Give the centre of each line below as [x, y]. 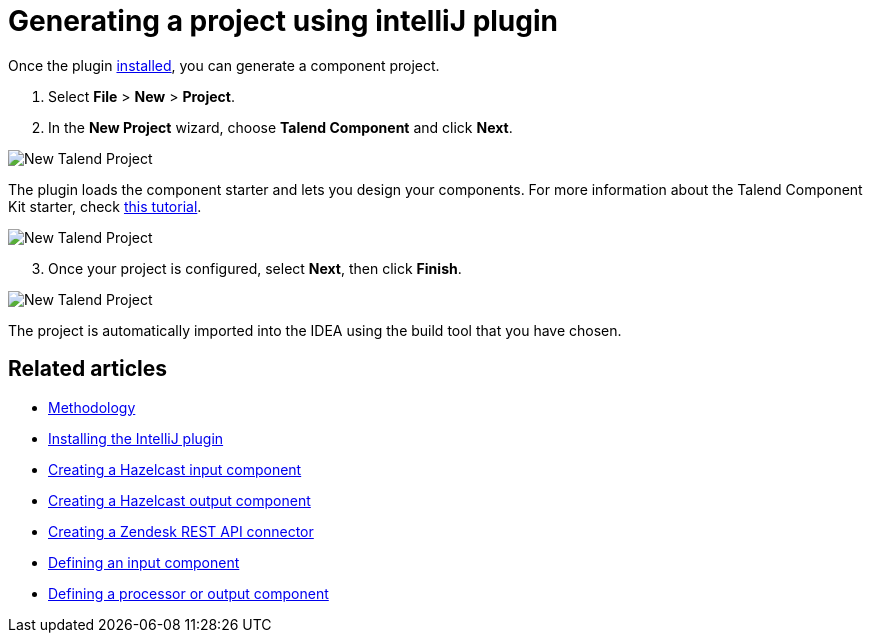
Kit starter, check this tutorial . [105, 206]
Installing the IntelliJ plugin [136, 438]
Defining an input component [144, 562]
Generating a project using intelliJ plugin [283, 21]
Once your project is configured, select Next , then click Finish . [255, 268]
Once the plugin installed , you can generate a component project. [224, 65]
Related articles [87, 369]
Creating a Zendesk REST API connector [181, 531]
